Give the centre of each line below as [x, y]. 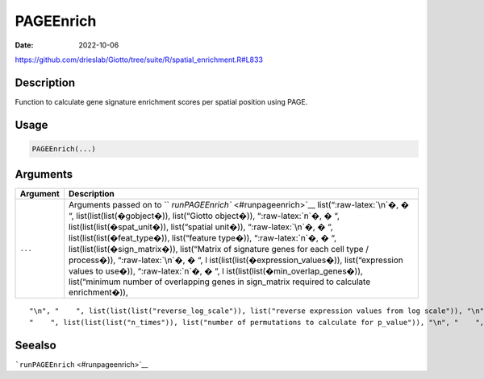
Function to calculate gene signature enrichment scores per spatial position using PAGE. [161, 101]
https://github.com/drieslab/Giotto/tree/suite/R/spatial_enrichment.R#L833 [139, 60]
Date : [24, 45]
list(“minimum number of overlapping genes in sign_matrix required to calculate [220, 282]
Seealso [35, 345]
